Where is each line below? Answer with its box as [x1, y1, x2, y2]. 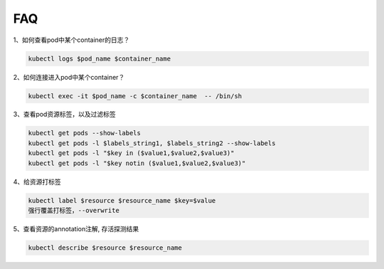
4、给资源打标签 [13, 177, 62, 186]
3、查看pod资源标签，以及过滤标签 [13, 110, 117, 119]
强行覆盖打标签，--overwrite [28, 206, 120, 214]
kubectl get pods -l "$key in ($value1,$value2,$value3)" [28, 149, 235, 157]
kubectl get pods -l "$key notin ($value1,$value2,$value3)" [28, 159, 246, 167]
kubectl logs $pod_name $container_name [28, 54, 171, 63]
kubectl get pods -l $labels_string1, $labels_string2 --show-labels [28, 139, 276, 147]
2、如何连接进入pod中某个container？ [13, 73, 125, 81]
